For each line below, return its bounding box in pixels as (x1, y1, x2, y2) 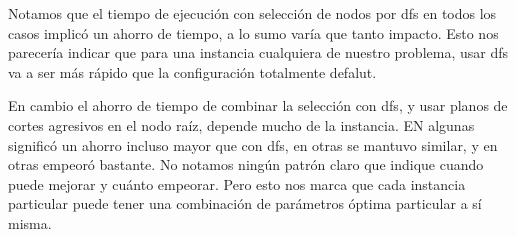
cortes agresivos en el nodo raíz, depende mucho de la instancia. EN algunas (8, 114, 475, 135)
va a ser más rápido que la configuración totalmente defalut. (8, 61, 377, 82)
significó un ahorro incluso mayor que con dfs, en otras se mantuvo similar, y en (8, 134, 498, 155)
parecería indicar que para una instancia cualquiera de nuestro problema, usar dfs (8, 42, 508, 63)
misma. (8, 212, 52, 233)
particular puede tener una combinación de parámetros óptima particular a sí (8, 193, 482, 214)
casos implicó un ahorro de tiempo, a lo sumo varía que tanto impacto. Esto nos (8, 22, 499, 43)
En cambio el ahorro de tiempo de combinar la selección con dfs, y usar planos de (8, 95, 508, 116)
